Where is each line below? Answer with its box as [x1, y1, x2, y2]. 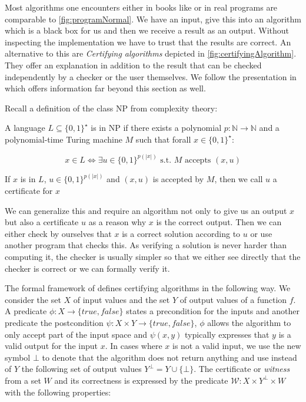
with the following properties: [5, 385, 111, 398]
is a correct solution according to [122, 227, 241, 239]
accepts [184, 156, 211, 164]
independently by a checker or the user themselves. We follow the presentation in [5, 70, 297, 83]
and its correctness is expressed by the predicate [54, 374, 228, 386]
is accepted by [152, 173, 204, 185]
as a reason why [88, 216, 147, 228]
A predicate [5, 305, 47, 317]
